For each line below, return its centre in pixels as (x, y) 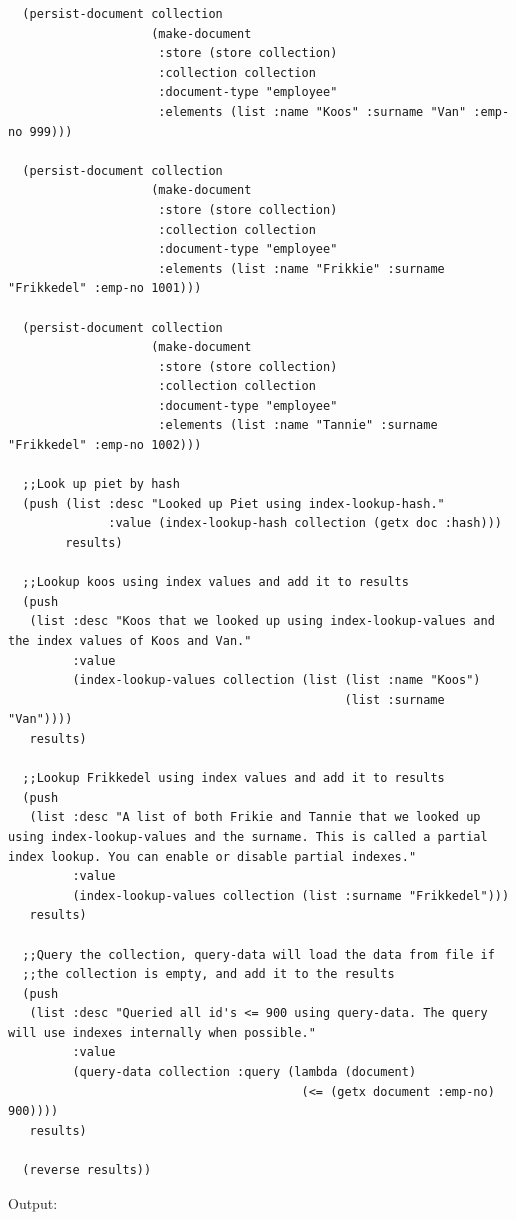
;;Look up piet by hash (101, 484)
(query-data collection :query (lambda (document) (244, 1072)
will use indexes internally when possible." (162, 1032)
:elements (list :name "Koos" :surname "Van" (312, 111)
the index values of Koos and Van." (130, 641)
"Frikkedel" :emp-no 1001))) (105, 288)
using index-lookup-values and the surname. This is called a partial (248, 836)
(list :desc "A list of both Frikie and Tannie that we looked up (255, 817)
